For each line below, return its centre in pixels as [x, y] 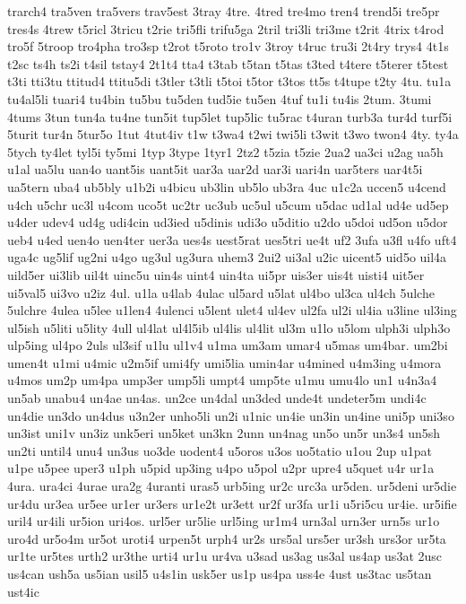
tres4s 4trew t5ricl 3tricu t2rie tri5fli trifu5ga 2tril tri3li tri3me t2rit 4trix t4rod [226, 28]
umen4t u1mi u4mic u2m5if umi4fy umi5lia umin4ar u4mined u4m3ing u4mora [224, 362]
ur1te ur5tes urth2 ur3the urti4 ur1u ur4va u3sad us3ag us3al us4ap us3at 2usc [225, 556]
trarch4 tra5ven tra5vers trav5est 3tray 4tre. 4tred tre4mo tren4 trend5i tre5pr [224, 11]
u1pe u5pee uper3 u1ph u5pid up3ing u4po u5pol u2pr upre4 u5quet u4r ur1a [221, 468]
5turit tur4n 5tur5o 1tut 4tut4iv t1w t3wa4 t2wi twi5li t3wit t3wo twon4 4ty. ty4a [233, 134]
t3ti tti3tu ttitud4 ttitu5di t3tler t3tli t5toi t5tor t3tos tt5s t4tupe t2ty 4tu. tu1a [229, 81]
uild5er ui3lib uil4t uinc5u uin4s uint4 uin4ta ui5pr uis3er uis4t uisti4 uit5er [216, 274]
